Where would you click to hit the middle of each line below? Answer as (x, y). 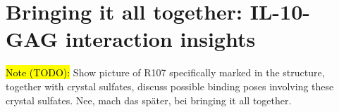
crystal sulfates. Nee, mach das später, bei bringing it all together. (149, 100)
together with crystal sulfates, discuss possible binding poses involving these (170, 86)
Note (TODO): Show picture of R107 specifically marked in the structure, (165, 72)
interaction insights (160, 39)
